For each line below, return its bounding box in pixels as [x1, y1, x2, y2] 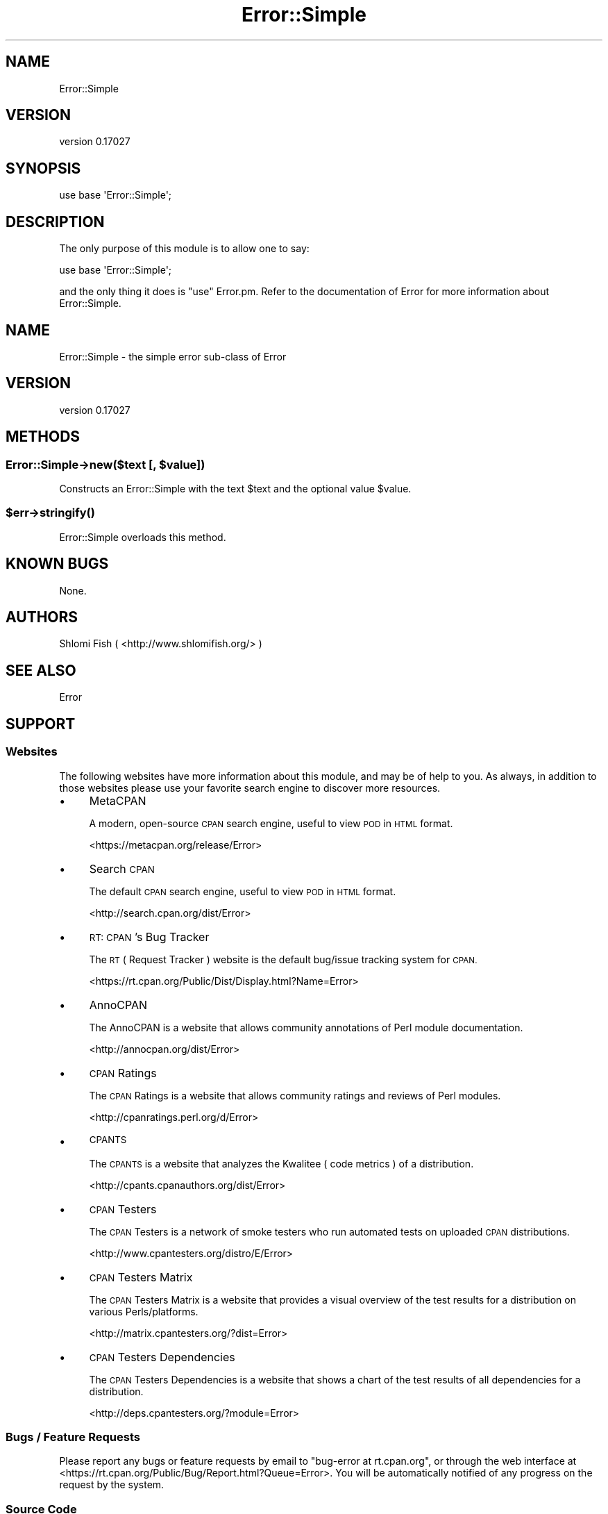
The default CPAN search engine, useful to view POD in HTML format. [89, 885, 396, 897]
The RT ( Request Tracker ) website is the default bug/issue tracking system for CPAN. [89, 953, 478, 965]
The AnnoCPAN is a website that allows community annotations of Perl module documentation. [89, 1021, 523, 1033]
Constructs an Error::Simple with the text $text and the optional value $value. [59, 483, 412, 495]
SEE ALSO [6, 661, 76, 679]
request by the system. [59, 1479, 164, 1491]
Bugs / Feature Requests [6, 1429, 140, 1444]
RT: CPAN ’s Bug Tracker [89, 929, 210, 944]
